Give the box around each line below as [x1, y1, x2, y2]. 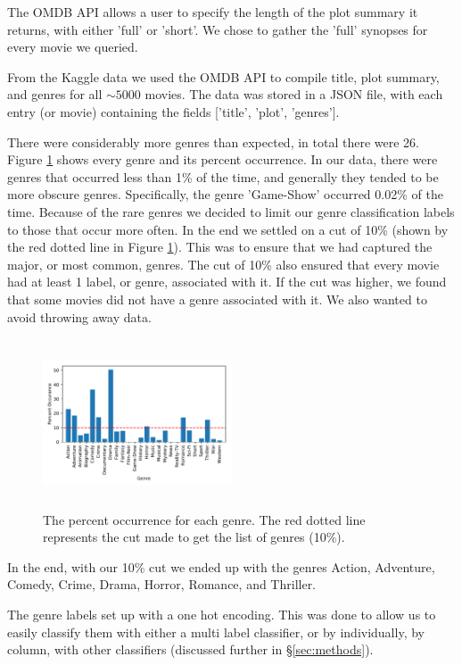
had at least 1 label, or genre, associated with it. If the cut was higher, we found [7, 272, 447, 291]
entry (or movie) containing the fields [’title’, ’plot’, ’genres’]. [7, 102, 340, 121]
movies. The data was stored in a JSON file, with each [144, 85, 443, 104]
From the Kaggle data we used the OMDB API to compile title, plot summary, [7, 67, 440, 86]
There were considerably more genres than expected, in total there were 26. [7, 132, 419, 151]
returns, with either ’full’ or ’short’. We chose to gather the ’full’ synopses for [7, 20, 428, 38]
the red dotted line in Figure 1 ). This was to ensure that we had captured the [7, 237, 433, 256]
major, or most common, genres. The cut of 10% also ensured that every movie [7, 254, 440, 273]
